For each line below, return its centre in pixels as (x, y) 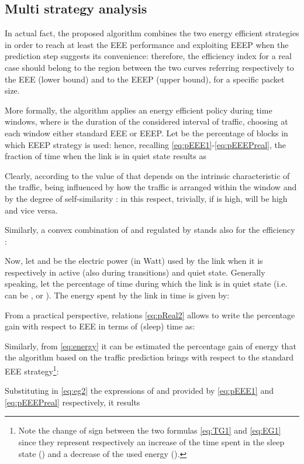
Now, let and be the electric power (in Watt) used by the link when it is (134, 261)
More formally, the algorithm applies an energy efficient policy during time (139, 110)
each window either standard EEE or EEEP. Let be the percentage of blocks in (146, 133)
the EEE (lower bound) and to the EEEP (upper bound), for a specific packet (145, 79)
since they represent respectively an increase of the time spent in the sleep (151, 442)
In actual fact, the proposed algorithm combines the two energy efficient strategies (152, 33)
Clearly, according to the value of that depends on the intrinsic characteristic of (147, 175)
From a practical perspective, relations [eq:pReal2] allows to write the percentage (150, 315)
